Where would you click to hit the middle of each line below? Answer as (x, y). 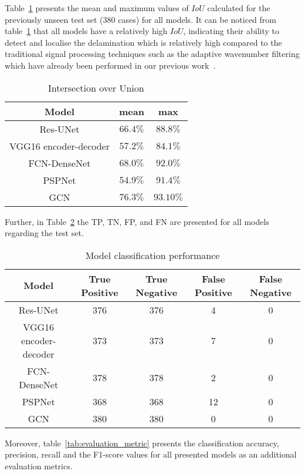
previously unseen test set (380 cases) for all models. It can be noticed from (140, 19)
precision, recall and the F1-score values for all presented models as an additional (151, 454)
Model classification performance (152, 255)
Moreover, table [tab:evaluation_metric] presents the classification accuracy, (142, 443)
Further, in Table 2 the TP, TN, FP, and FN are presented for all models (137, 221)
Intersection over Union (96, 88)
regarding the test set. (44, 233)
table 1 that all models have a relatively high (86, 31)
